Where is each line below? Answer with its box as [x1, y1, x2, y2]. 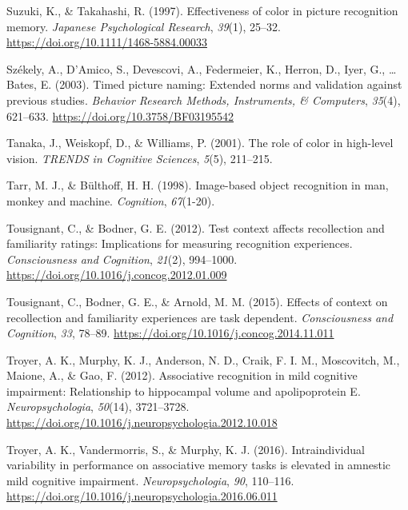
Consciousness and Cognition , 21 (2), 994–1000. [6, 250, 238, 267]
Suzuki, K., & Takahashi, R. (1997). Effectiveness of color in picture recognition [6, 2, 398, 18]
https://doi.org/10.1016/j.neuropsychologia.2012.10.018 [6, 414, 278, 431]
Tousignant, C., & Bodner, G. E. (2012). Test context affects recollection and [6, 219, 385, 236]
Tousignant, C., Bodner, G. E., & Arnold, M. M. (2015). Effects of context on [6, 293, 388, 309]
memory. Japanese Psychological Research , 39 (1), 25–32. [6, 18, 281, 34]
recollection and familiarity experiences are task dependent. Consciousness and [6, 309, 394, 325]
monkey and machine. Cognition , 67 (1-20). [6, 192, 215, 209]
